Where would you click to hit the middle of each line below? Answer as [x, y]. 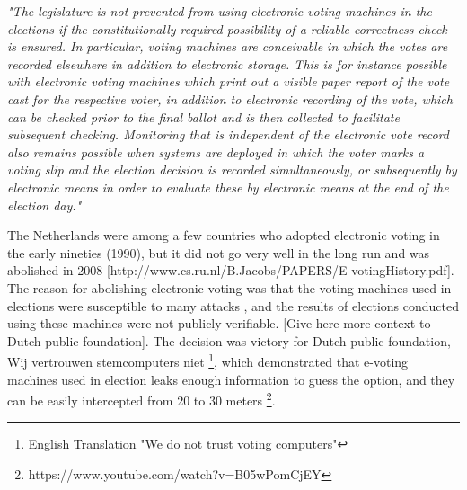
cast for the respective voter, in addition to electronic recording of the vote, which [230, 98]
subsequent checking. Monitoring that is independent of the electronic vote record [229, 134]
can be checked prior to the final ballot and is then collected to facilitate [203, 116]
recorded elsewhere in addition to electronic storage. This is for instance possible [227, 63]
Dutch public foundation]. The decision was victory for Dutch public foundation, [229, 340]
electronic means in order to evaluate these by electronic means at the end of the [228, 187]
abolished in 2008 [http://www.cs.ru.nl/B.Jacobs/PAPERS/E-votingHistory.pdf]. [231, 270]
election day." [44, 205]
